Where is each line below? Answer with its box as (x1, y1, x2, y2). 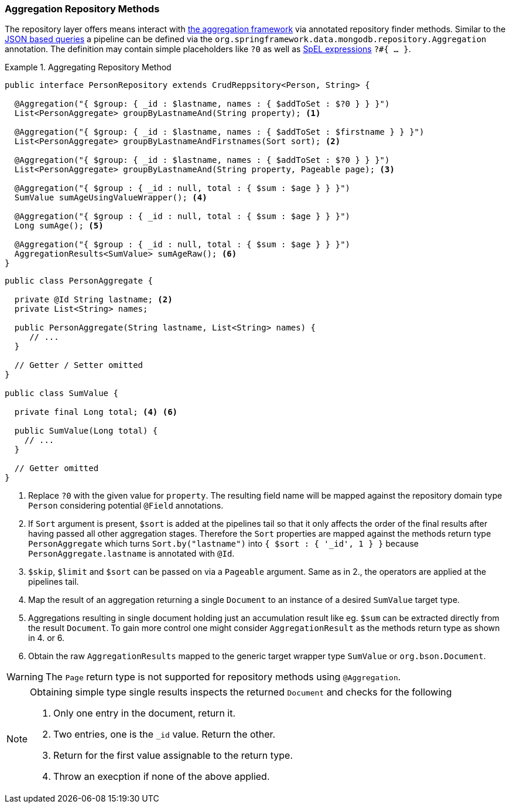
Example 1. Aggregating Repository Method (5, 62, 172, 73)
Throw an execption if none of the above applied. (53, 771, 270, 783)
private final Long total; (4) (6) (14, 407, 178, 417)
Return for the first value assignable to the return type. (53, 749, 293, 762)
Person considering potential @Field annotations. (28, 500, 224, 511)
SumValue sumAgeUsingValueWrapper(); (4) (14, 193, 207, 203)
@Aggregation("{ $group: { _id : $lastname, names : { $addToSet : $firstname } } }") (14, 127, 425, 137)
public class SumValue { (5, 388, 118, 398)
